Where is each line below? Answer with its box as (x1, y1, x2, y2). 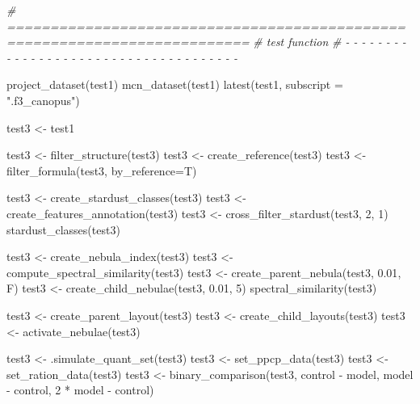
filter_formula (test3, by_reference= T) (6, 162, 197, 179)
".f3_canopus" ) (6, 91, 80, 108)
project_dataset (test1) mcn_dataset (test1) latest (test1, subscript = (6, 76, 343, 93)
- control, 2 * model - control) (6, 381, 154, 398)
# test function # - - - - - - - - (253, 33, 406, 50)
